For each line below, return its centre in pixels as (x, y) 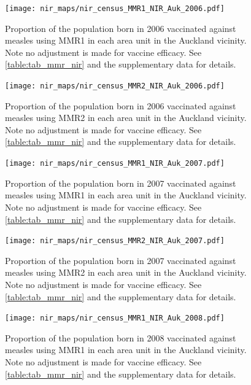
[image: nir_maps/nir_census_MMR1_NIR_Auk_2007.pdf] (115, 164)
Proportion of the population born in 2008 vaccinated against (121, 337)
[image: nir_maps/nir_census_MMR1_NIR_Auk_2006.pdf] (115, 9)
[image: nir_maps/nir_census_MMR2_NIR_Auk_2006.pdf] (115, 86)
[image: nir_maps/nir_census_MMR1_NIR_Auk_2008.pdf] (115, 318)
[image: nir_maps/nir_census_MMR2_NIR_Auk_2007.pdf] (115, 241)
